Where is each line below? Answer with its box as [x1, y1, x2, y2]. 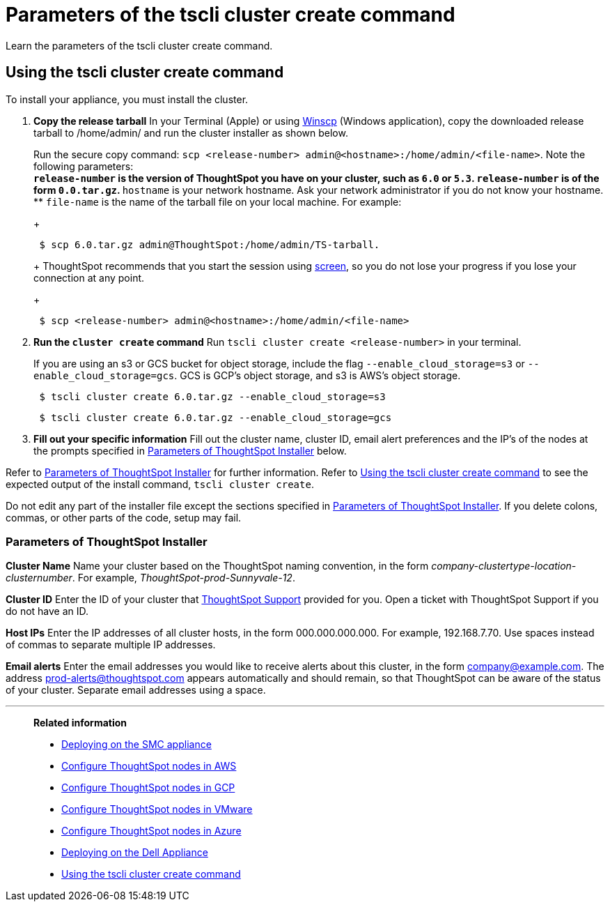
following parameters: [33, 160, 134, 172]
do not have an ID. [6, 605, 89, 618]
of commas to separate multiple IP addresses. [6, 639, 216, 651]
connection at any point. [33, 271, 145, 284]
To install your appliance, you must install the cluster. [6, 93, 249, 105]
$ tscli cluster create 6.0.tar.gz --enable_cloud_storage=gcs [39, 411, 392, 423]
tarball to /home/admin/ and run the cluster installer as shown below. [33, 126, 348, 139]
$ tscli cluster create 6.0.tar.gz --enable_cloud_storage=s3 [39, 390, 386, 402]
